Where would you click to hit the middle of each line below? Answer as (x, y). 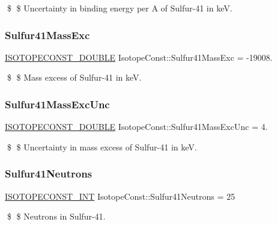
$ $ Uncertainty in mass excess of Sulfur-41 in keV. (102, 146)
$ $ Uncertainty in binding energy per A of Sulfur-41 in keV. (120, 8)
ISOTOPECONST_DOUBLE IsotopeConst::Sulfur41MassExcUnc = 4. (136, 127)
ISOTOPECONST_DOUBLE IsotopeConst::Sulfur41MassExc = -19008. (139, 57)
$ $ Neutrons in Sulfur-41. (56, 216)
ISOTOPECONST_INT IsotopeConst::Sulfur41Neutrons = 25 (120, 196)
